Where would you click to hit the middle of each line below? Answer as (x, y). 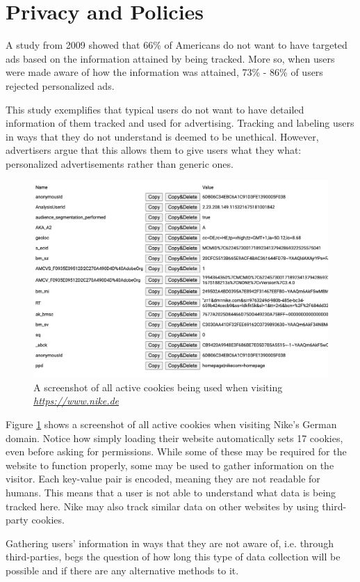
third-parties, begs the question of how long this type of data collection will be (173, 557)
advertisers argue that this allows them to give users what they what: (154, 150)
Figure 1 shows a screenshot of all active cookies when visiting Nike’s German (171, 424)
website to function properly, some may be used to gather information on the (170, 465)
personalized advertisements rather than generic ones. (120, 163)
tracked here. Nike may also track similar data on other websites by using (162, 506)
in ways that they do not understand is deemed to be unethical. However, (162, 136)
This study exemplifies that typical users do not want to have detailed (155, 109)
